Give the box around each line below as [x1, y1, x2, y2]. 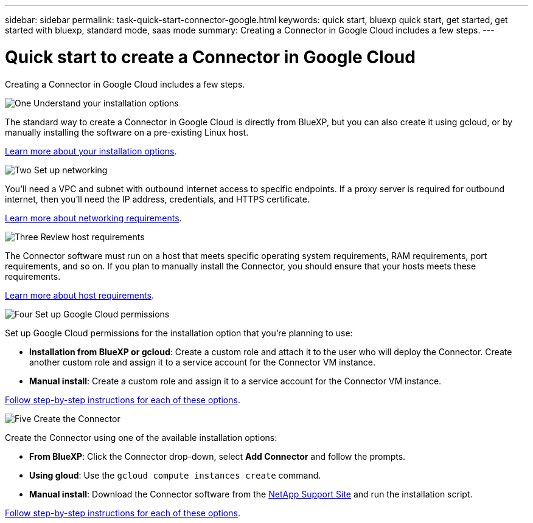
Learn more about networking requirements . [5, 212, 182, 223]
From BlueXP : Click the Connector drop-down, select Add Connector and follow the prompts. [29, 451, 406, 462]
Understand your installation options [33, 97, 179, 108]
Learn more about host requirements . [5, 289, 154, 300]
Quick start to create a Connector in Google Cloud [5, 46, 416, 68]
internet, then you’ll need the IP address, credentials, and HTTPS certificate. [5, 193, 310, 204]
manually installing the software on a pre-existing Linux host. [5, 126, 249, 137]
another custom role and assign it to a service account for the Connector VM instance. [29, 356, 376, 367]
